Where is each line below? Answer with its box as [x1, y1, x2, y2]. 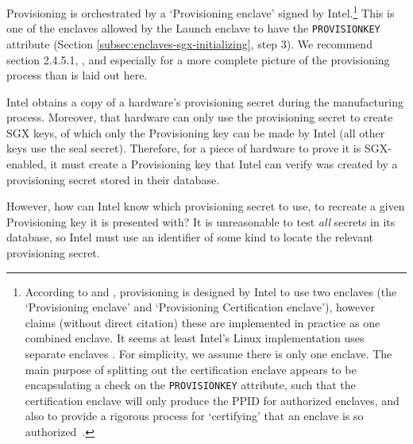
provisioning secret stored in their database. [6, 171, 220, 187]
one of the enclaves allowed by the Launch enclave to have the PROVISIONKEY [6, 20, 380, 37]
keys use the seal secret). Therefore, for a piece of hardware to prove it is [6, 140, 361, 156]
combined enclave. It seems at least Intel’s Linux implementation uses [25, 330, 365, 346]
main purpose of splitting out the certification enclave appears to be [25, 361, 357, 377]
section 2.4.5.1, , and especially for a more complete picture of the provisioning [6, 51, 390, 68]
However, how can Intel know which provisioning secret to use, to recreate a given [6, 198, 405, 214]
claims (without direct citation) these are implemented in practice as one [25, 314, 380, 330]
